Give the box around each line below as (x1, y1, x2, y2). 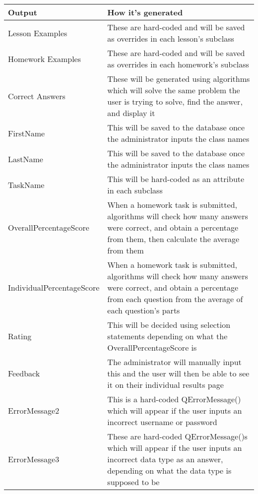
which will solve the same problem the (107, 84, 240, 96)
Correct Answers (8, 90, 65, 102)
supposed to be (107, 476, 160, 488)
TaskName (8, 179, 45, 190)
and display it (107, 107, 155, 119)
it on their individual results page (107, 379, 224, 390)
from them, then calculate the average (107, 233, 240, 245)
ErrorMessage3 (8, 453, 60, 465)
